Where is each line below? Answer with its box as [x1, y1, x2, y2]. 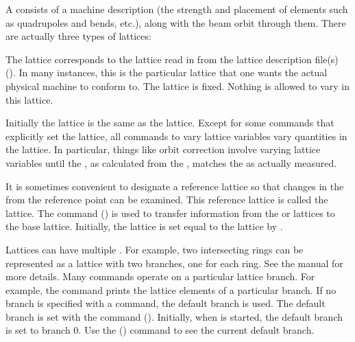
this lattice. [5, 92, 53, 106]
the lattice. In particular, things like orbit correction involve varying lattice [5, 142, 321, 157]
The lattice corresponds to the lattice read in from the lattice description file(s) [5, 52, 339, 66]
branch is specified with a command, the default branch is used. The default [5, 296, 326, 310]
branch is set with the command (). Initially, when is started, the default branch [5, 309, 343, 323]
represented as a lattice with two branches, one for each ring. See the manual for [5, 255, 343, 270]
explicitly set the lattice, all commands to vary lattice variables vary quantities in [5, 128, 347, 143]
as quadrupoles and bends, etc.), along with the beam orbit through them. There [5, 15, 346, 30]
